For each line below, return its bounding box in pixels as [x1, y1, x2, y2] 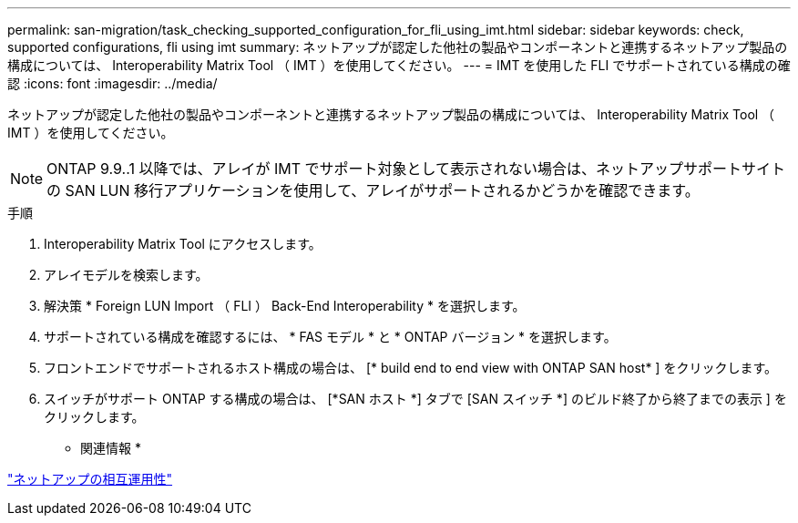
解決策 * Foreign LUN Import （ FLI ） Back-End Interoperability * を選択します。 [44, 298, 526, 313]
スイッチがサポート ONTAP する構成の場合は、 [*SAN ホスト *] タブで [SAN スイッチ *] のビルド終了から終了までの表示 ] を [44, 391, 787, 406]
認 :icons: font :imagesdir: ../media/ [7, 76, 218, 91]
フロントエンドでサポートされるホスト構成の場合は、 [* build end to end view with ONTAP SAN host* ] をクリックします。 [44, 360, 778, 375]
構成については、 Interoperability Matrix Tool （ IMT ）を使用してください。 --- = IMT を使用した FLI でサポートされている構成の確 [7, 57, 791, 73]
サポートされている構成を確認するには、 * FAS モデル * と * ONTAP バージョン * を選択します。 [44, 329, 617, 344]
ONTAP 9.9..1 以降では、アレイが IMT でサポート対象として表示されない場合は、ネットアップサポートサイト [46, 159, 786, 178]
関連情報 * [80, 440, 141, 456]
